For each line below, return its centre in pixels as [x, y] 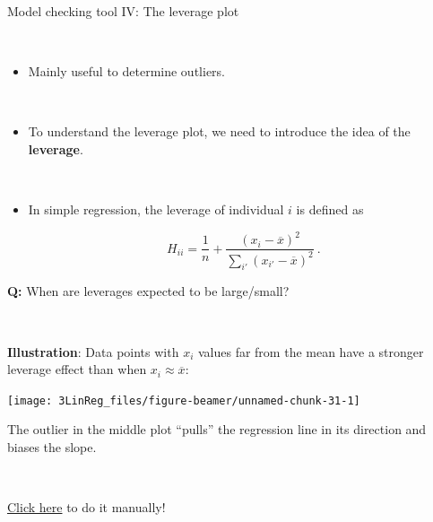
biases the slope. [52, 447]
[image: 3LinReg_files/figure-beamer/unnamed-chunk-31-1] [184, 400]
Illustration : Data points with [93, 351]
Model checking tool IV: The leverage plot [123, 11]
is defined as [330, 209]
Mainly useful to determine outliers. [126, 71]
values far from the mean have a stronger [311, 351]
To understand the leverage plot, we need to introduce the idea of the [219, 131]
